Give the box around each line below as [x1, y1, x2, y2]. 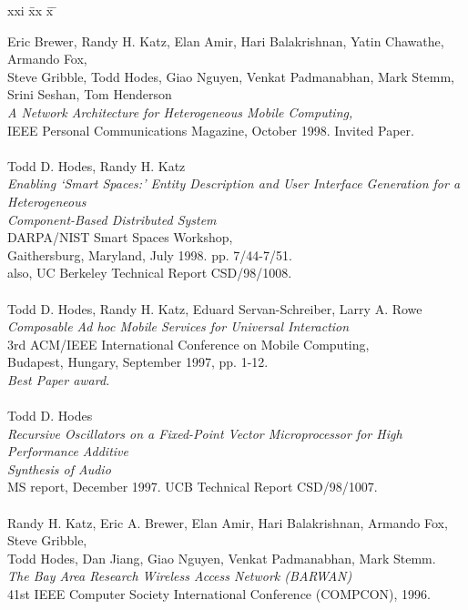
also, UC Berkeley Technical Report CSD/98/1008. [7, 263, 292, 282]
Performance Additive [7, 442, 128, 461]
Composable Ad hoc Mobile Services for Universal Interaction [7, 317, 350, 336]
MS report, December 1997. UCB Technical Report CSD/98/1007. [7, 477, 378, 496]
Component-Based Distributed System [7, 209, 217, 229]
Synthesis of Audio [7, 459, 111, 478]
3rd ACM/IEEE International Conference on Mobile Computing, [7, 334, 370, 353]
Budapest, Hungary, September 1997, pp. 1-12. [7, 352, 269, 371]
